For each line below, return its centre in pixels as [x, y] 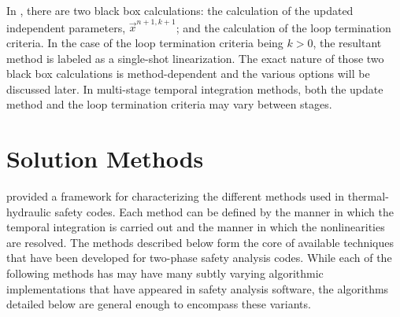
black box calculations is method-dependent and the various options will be [188, 74]
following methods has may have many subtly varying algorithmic [165, 273]
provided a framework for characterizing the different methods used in [175, 196]
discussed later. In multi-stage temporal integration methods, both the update [195, 88]
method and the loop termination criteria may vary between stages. [169, 104]
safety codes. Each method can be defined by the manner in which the [224, 211]
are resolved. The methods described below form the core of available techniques [200, 242]
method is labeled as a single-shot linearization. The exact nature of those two [195, 58]
